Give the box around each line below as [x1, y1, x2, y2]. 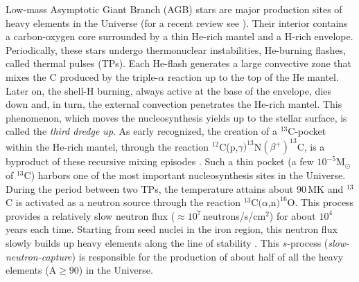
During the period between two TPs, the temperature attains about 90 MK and [6, 181, 344, 196]
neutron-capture [6, 249, 72, 263]
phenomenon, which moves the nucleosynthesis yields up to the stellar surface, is [6, 110, 347, 124]
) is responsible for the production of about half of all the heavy [71, 249, 344, 263]
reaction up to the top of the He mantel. [167, 69, 339, 84]
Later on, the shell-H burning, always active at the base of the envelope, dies [6, 83, 331, 97]
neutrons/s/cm [202, 208, 266, 223]
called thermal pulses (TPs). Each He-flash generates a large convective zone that [6, 56, 351, 70]
